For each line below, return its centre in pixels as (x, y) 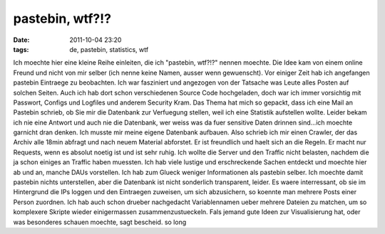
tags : (21, 49)
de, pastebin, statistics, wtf (109, 49)
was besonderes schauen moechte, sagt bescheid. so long (100, 222)
